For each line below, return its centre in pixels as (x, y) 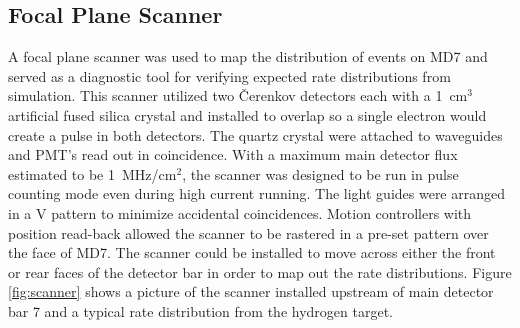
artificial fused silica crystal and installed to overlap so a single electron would (247, 114)
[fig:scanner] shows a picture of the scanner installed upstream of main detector (251, 291)
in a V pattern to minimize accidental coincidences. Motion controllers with (240, 212)
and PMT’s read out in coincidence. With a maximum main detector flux (233, 154)
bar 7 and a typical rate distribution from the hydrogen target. (200, 310)
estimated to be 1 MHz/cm (92, 173)
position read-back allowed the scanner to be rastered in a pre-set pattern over (248, 232)
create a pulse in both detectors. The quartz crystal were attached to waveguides (255, 134)
